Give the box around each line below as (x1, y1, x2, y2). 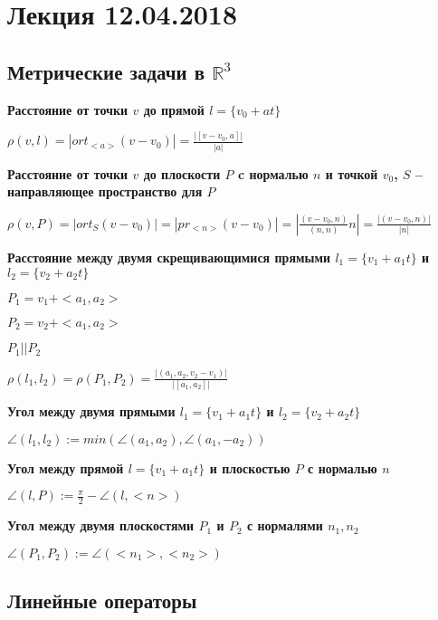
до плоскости (143, 164, 221, 183)
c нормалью (237, 164, 309, 183)
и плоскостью (209, 458, 290, 477)
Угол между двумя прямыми (7, 402, 176, 421)
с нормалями (246, 516, 323, 535)
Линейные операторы (7, 587, 197, 615)
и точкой (325, 164, 378, 183)
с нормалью (308, 458, 377, 477)
